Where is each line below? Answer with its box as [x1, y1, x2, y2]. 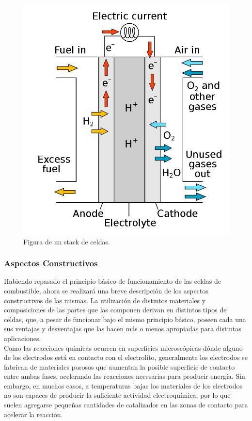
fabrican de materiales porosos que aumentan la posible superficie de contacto [4, 361, 235, 372]
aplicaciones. [4, 333, 41, 343]
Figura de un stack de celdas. [23, 236, 110, 246]
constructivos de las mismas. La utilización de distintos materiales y [4, 295, 206, 305]
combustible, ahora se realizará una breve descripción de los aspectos [4, 285, 208, 295]
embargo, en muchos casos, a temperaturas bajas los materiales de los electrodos [4, 380, 242, 390]
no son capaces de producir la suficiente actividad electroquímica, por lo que [4, 390, 231, 400]
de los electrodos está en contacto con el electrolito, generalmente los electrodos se [4, 352, 248, 362]
